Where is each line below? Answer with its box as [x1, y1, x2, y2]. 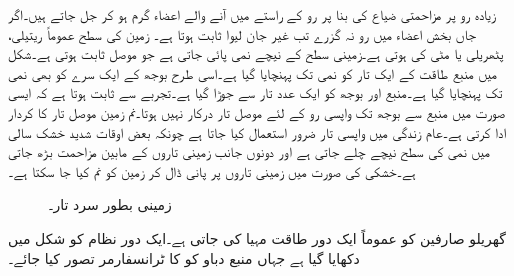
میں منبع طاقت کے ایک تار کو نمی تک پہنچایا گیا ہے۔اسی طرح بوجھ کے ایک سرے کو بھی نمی [8, 62, 498, 83]
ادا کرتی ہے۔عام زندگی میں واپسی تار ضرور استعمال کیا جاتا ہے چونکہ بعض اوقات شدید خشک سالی [8, 121, 507, 142]
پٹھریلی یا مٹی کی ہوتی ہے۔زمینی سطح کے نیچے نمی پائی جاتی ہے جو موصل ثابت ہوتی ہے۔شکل [8, 43, 504, 64]
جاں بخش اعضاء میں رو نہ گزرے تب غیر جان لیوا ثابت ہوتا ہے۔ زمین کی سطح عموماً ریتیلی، [8, 23, 476, 44]
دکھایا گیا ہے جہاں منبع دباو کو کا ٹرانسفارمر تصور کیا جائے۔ [8, 247, 360, 268]
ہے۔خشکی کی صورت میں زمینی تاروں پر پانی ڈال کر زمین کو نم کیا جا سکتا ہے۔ [8, 160, 416, 181]
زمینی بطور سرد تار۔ [48, 194, 172, 215]
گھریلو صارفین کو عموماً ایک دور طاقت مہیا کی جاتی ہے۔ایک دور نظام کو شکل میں [8, 227, 506, 248]
